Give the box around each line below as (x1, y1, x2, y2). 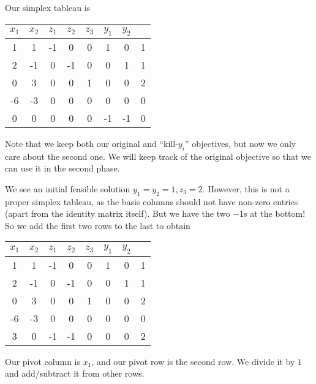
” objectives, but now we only (184, 137, 296, 149)
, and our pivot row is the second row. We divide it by (91, 355, 295, 367)
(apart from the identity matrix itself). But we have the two (5, 207, 230, 220)
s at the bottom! (244, 207, 306, 220)
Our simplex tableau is (5, 1, 91, 13)
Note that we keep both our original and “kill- (5, 137, 178, 149)
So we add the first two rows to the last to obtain (5, 219, 190, 232)
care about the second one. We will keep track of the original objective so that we (5, 149, 311, 162)
